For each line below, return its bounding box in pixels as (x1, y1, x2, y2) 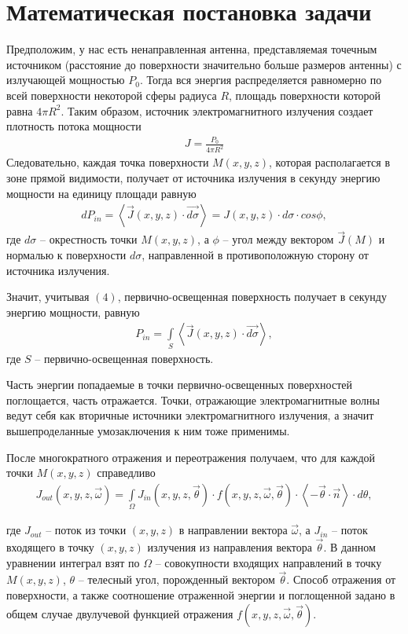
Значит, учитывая (6, 288, 90, 305)
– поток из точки (46, 522, 127, 538)
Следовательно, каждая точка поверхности (6, 154, 209, 170)
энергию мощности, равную (6, 303, 140, 320)
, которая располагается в (269, 154, 391, 170)
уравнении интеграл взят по (6, 554, 140, 570)
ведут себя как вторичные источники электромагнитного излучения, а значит (6, 407, 374, 423)
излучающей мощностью (6, 71, 125, 88)
